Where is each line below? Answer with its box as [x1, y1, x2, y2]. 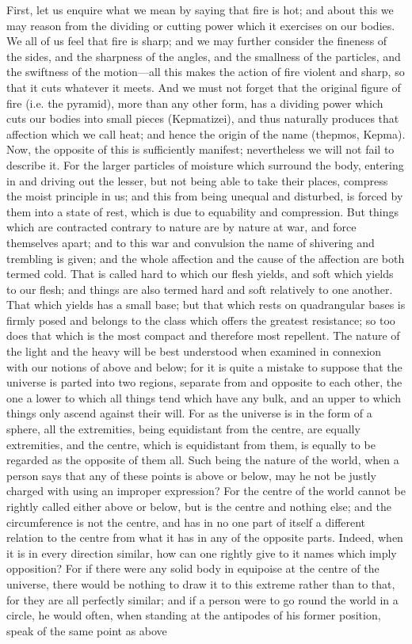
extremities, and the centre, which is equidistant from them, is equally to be [6, 436, 376, 452]
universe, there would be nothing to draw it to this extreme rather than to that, [6, 575, 395, 592]
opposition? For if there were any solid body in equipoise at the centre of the [6, 560, 380, 577]
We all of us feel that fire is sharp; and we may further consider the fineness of [6, 32, 387, 49]
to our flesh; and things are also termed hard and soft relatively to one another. [6, 280, 393, 297]
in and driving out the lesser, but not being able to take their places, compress [6, 172, 388, 189]
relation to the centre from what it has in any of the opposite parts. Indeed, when [6, 529, 403, 546]
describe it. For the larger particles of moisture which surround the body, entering [6, 156, 404, 173]
